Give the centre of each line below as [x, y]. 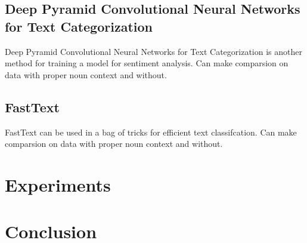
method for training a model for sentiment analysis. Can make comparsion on [147, 63]
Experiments [58, 184]
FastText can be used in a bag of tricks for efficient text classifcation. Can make [151, 132]
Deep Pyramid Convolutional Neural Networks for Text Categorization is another [153, 51]
